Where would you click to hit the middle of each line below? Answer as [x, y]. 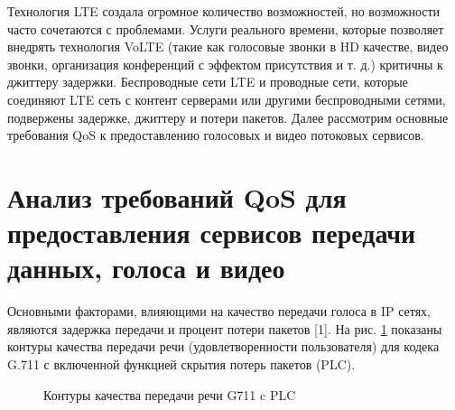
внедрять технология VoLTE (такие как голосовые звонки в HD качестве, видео [228, 47]
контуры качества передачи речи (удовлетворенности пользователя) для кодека [223, 346]
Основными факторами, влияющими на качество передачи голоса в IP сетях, [219, 311]
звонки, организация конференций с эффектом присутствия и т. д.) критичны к [225, 64]
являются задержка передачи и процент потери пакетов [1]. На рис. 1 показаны [225, 328]
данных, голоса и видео [146, 268]
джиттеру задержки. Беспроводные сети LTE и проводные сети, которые [208, 82]
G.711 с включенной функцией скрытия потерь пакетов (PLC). [181, 364]
